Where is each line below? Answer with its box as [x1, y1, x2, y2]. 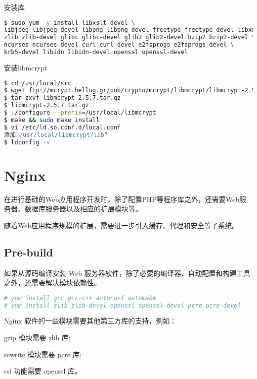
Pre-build [4, 244, 53, 259]
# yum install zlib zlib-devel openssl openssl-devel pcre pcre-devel [4, 302, 241, 309]
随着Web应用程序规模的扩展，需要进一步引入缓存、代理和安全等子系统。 [4, 220, 239, 230]
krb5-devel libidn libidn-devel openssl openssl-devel [4, 49, 188, 56]
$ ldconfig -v [4, 138, 50, 146]
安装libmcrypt [4, 62, 47, 72]
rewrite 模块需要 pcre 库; [4, 349, 82, 359]
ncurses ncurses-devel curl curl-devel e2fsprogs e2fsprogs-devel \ [4, 41, 234, 49]
